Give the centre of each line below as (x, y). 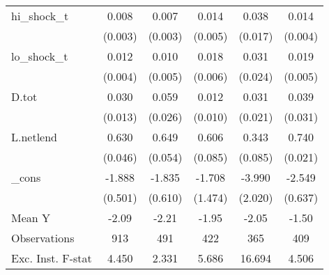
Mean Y (31, 218)
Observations (43, 238)
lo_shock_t (40, 56)
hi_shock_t (40, 16)
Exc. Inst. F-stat (52, 258)
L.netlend (35, 137)
